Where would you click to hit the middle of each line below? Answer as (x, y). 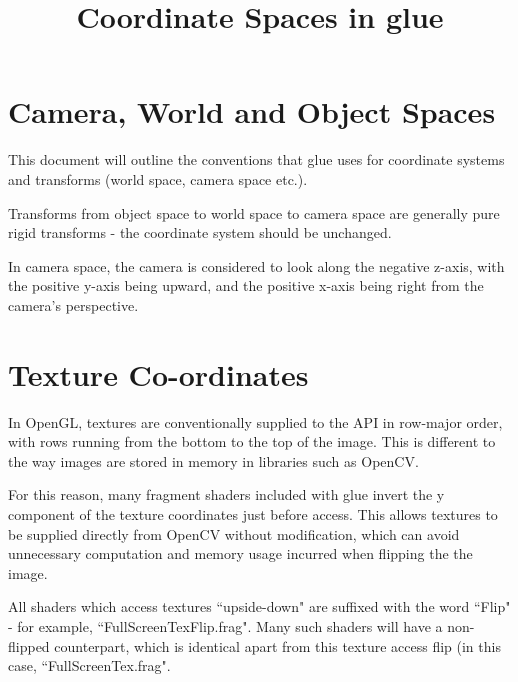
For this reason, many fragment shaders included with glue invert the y (226, 494)
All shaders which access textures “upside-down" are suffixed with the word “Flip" (259, 606)
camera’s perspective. (73, 304)
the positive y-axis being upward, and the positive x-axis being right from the (246, 285)
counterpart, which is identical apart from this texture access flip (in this (277, 645)
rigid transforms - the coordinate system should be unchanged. (200, 232)
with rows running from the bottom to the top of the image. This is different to (252, 441)
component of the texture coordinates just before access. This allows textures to (253, 513)
